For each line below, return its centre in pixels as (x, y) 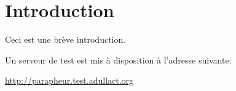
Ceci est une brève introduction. (65, 39)
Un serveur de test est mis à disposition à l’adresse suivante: (118, 60)
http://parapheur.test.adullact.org (69, 80)
